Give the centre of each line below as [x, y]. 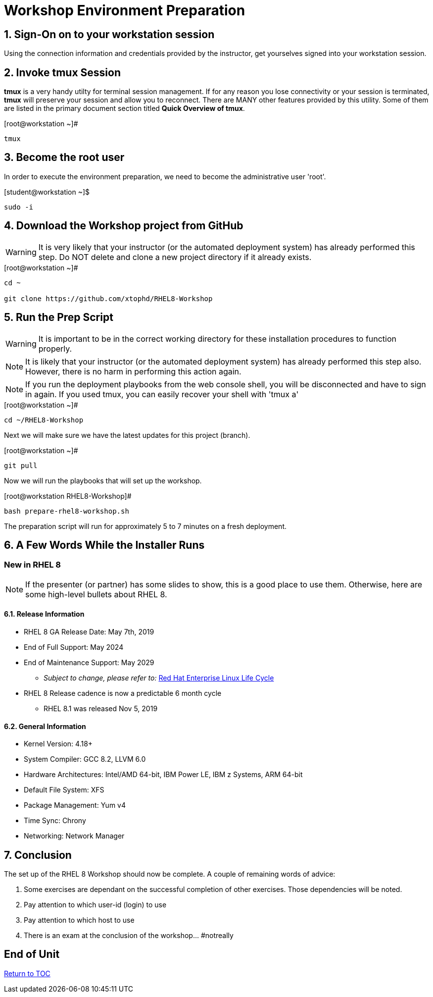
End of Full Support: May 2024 [74, 647]
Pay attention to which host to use [79, 920]
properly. [55, 348]
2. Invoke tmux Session [62, 72]
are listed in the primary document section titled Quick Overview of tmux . [124, 108]
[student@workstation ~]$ [47, 192]
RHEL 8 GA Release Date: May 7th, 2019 [89, 631]
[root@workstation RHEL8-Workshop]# [68, 496]
